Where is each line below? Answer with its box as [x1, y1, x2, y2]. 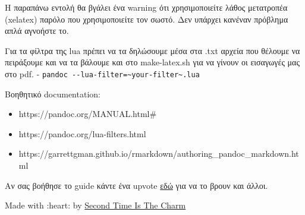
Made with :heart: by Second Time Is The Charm [5, 199, 186, 211]
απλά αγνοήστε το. [5, 24, 69, 37]
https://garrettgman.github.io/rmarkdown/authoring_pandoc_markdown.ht [18, 147, 299, 160]
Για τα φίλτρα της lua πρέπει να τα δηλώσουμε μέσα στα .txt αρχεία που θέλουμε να [5, 44, 300, 56]
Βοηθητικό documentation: [5, 87, 100, 100]
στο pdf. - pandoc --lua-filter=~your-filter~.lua [5, 67, 200, 80]
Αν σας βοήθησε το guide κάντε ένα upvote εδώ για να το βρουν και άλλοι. [5, 179, 268, 191]
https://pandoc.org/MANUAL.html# [18, 107, 157, 120]
